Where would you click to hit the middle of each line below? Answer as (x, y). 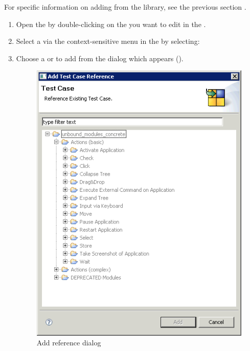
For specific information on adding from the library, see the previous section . (125, 7)
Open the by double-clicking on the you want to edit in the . (111, 24)
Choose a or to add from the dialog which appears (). (100, 58)
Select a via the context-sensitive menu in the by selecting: (108, 41)
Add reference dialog (69, 343)
